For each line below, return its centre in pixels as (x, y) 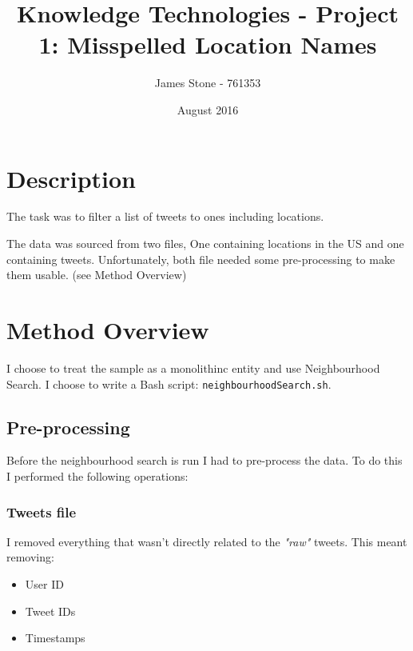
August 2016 (208, 109)
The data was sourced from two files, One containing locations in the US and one (205, 244)
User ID (44, 583)
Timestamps (55, 638)
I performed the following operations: (97, 475)
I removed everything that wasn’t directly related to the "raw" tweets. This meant (207, 541)
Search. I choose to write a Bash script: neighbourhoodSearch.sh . (169, 383)
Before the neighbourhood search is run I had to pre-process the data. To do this (205, 460)
